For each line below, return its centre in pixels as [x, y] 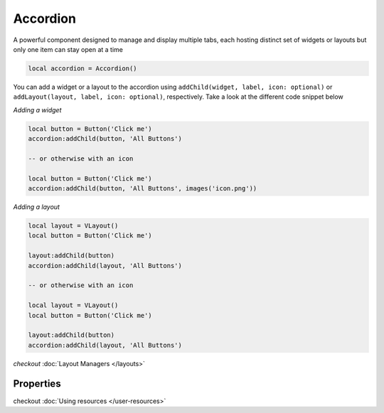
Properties [37, 384]
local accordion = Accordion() [83, 68]
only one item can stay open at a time [68, 49]
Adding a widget [37, 109]
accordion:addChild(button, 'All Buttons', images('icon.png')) [143, 189]
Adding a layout [37, 207]
